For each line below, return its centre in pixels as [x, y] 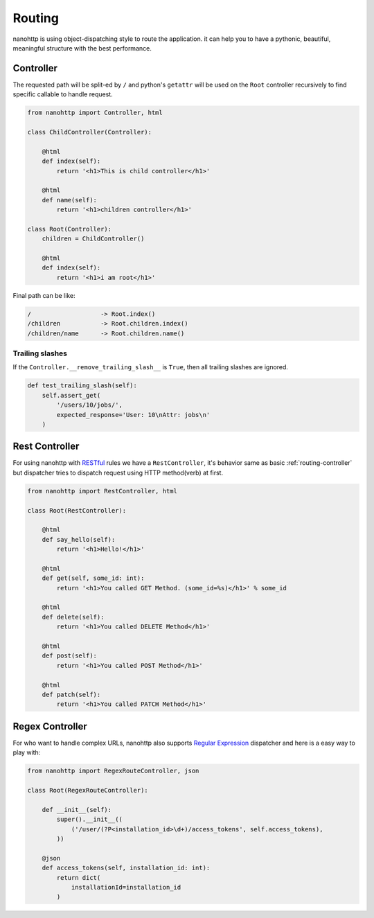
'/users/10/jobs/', [89, 405]
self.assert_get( [71, 395]
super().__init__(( [89, 820]
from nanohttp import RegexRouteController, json [113, 771]
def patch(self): [71, 694]
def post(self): [69, 656]
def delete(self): [73, 617]
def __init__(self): [77, 810]
